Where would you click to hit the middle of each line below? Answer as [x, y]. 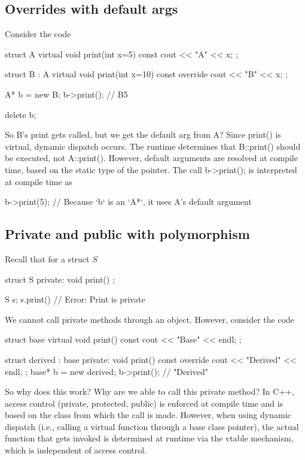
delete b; [21, 114]
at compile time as [39, 181]
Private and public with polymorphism [127, 234]
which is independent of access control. [76, 450]
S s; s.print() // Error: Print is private [75, 299]
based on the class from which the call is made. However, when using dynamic [148, 415]
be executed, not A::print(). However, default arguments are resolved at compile [151, 158]
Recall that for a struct [47, 258]
